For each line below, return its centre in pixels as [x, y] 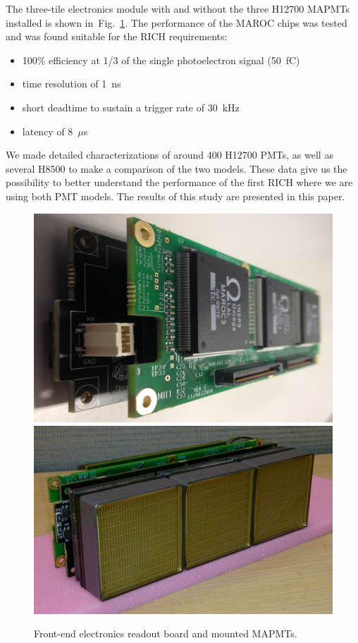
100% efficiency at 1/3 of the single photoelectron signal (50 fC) [161, 60]
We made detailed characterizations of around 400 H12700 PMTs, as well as [169, 155]
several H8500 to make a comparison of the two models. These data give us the [177, 168]
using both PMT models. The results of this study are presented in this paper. [175, 196]
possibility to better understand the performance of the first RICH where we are [179, 182]
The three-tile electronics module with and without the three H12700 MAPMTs [178, 8]
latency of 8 [48, 131]
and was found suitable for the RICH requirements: [117, 36]
